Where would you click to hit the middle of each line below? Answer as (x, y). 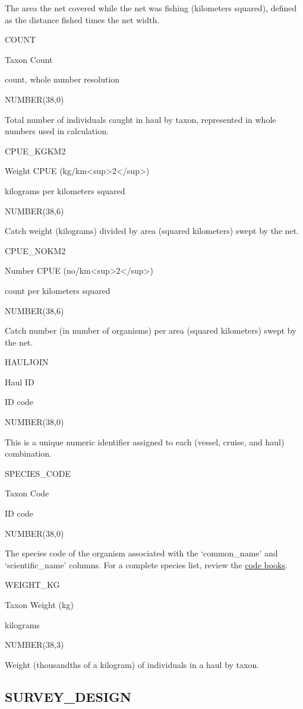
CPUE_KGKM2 (35, 151)
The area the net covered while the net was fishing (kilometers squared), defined (151, 8)
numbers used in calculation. (57, 131)
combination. (28, 453)
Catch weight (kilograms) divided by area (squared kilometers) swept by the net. (152, 231)
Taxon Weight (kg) (39, 604)
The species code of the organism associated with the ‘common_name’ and (141, 553)
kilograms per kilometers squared (65, 190)
